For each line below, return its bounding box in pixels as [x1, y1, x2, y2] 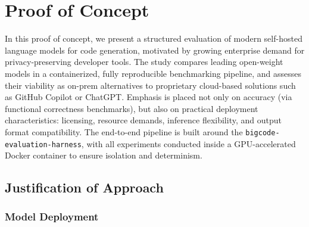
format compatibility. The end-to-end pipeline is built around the [5, 125, 243, 138]
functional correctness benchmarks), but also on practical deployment [5, 102, 258, 114]
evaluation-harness [5, 140, 82, 149]
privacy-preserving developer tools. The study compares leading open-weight [5, 55, 283, 68]
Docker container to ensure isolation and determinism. [5, 149, 202, 161]
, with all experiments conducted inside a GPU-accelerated [81, 137, 296, 150]
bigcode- [245, 128, 280, 137]
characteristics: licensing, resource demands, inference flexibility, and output [5, 114, 282, 126]
